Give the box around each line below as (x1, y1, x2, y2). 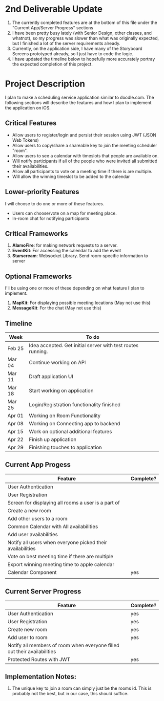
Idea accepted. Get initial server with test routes (29, 342, 139, 349)
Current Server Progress (5, 588, 82, 596)
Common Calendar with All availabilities (7, 523, 98, 530)
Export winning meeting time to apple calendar (7, 561, 115, 568)
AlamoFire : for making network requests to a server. (12, 242, 118, 248)
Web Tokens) (12, 137, 39, 143)
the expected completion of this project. (12, 61, 93, 67)
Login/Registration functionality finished (29, 401, 121, 408)
